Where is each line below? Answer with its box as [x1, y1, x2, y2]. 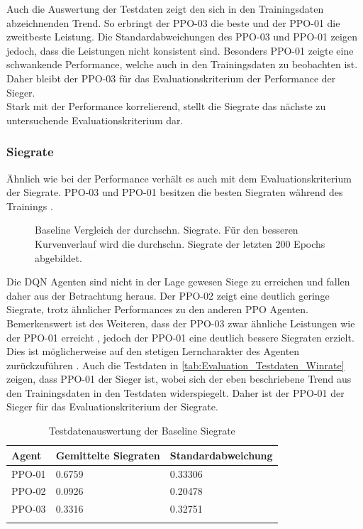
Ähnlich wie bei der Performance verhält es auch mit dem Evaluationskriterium [6, 170, 352, 185]
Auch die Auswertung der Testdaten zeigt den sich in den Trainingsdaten [6, 1, 324, 16]
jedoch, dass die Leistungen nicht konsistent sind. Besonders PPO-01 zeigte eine [6, 43, 354, 58]
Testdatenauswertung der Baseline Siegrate [48, 423, 235, 438]
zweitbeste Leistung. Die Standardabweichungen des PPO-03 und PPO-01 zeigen [6, 29, 357, 44]
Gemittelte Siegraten [55, 447, 160, 462]
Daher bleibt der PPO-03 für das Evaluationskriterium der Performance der [6, 70, 336, 85]
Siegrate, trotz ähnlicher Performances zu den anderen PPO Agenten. [6, 302, 308, 317]
